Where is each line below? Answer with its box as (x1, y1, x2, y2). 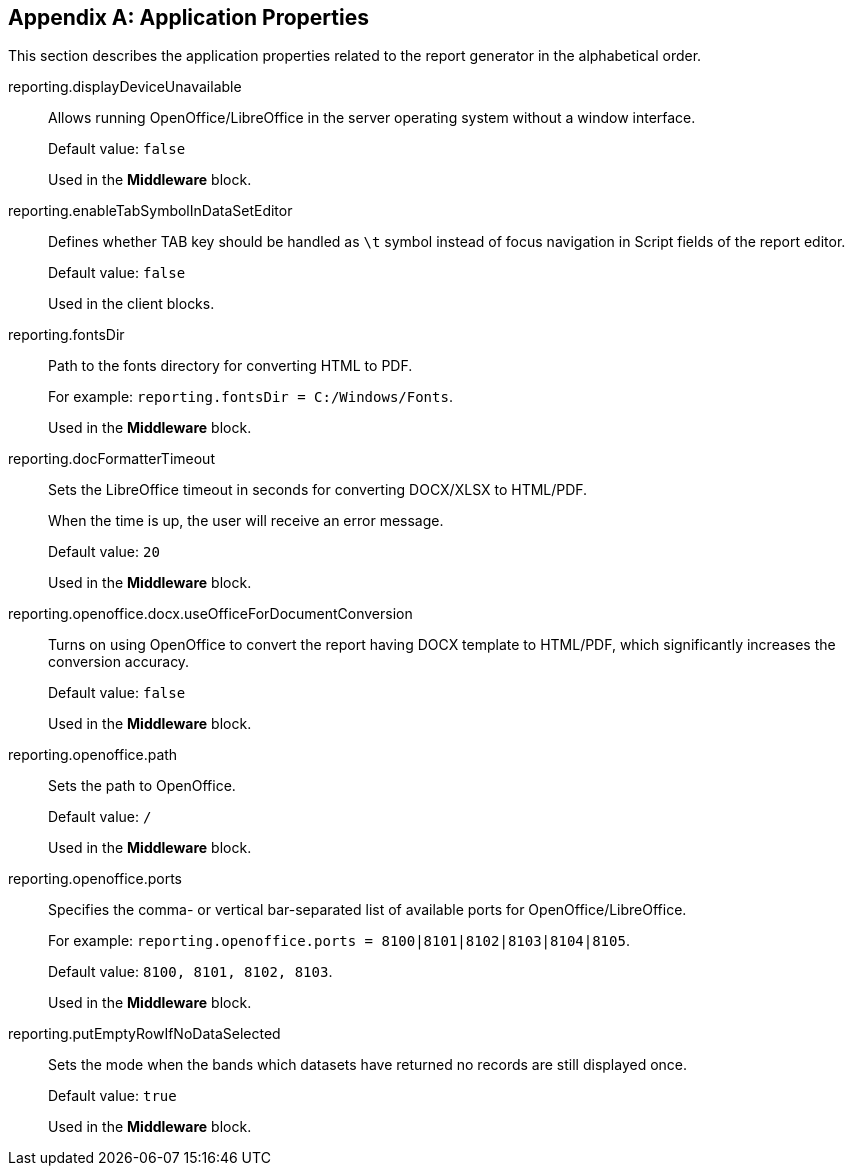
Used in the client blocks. (48, 295, 215, 313)
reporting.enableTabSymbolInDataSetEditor (8, 202, 293, 220)
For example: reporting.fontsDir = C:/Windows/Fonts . (48, 388, 453, 406)
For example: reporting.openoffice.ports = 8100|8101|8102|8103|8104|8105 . (48, 932, 630, 950)
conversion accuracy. (48, 653, 190, 671)
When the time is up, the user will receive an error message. (48, 512, 444, 530)
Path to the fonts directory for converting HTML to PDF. (48, 357, 413, 375)
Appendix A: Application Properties (8, 5, 369, 30)
